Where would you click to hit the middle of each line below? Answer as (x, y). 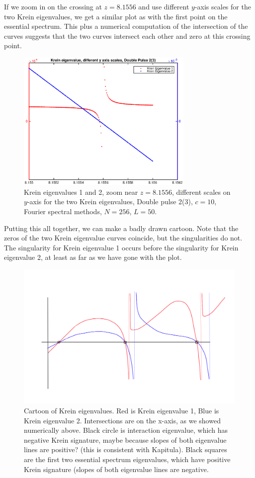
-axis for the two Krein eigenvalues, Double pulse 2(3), (110, 201)
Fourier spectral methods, (63, 211)
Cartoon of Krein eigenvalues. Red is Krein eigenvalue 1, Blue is (122, 410)
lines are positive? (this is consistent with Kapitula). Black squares (126, 449)
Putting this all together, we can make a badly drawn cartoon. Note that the (121, 228)
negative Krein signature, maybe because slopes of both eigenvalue (125, 439)
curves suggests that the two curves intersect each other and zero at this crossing (127, 36)
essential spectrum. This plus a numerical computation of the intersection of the (126, 26)
